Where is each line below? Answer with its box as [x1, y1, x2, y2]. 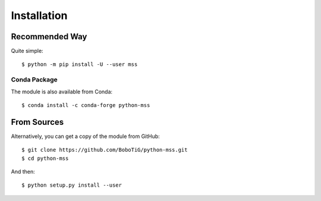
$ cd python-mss [21, 155, 69, 162]
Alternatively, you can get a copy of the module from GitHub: [11, 133, 160, 140]
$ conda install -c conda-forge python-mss [21, 102, 150, 108]
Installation [11, 9, 68, 22]
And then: [11, 168, 35, 175]
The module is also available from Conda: [11, 88, 113, 95]
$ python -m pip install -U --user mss [21, 61, 138, 68]
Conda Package [11, 76, 58, 84]
